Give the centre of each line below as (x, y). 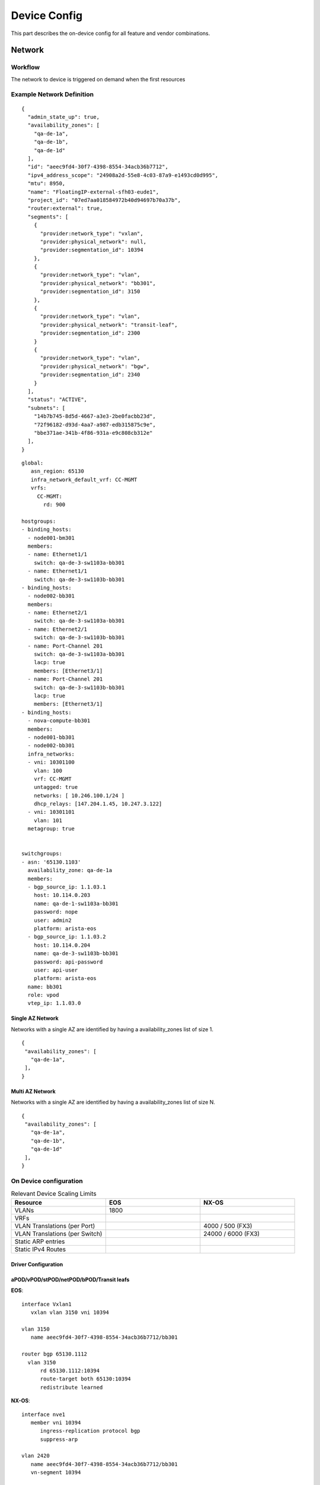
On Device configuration (47, 1181)
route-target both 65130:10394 (86, 1379)
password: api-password (68, 962)
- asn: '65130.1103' (51, 862)
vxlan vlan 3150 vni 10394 (70, 1312)
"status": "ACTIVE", (57, 400)
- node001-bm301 (51, 538)
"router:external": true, (65, 208)
